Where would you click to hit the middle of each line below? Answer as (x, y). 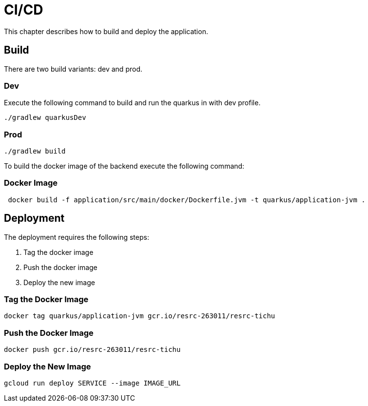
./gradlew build (35, 151)
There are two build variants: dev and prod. (73, 69)
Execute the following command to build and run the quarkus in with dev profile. (132, 103)
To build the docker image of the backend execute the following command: (124, 166)
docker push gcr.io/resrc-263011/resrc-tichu (92, 350)
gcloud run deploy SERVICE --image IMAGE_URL (92, 383)
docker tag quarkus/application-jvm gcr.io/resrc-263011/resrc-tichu (140, 316)
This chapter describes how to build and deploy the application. (106, 31)
